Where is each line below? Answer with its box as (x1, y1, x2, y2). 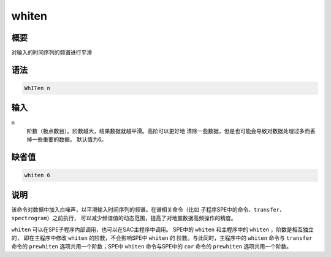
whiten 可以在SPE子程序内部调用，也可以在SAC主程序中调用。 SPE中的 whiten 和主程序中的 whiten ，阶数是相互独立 (11, 226, 314, 233)
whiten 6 (24, 172, 51, 179)
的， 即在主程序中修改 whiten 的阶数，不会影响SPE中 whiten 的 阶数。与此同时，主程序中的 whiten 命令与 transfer (11, 234, 313, 242)
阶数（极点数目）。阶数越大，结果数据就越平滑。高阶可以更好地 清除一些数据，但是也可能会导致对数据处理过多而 (26, 127, 310, 134)
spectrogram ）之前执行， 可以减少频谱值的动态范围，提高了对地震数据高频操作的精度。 (11, 215, 237, 222)
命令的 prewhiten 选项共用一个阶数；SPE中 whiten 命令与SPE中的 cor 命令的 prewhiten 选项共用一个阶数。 (11, 243, 292, 250)
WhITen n (24, 85, 51, 92)
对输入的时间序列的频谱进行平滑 (11, 49, 92, 56)
